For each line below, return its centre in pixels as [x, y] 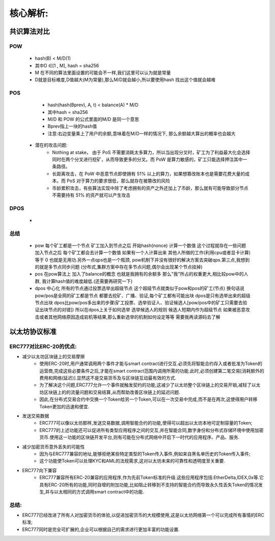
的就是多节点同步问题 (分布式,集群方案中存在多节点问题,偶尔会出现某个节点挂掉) [119, 267]
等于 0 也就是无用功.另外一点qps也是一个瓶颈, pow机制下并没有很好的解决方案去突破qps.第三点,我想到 [142, 260]
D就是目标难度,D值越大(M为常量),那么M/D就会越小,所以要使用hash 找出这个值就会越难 [125, 80]
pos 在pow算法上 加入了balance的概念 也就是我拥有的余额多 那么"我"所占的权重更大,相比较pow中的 [139, 274]
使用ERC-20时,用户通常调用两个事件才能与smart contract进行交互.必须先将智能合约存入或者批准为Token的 [151, 364]
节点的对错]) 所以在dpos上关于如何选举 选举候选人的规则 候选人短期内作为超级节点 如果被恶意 [147, 310]
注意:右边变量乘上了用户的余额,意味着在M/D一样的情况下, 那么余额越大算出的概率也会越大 [142, 133]
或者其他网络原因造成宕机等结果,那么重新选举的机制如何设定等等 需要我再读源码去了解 [130, 317]
